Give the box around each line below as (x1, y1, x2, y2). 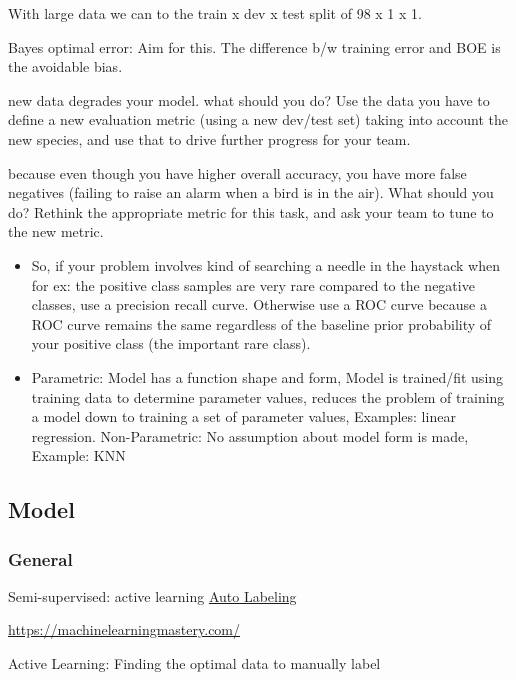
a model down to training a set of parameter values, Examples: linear (31, 406, 456, 427)
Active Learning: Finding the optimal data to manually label (8, 653, 381, 674)
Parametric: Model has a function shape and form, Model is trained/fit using (31, 366, 504, 387)
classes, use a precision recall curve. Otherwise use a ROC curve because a (31, 294, 487, 315)
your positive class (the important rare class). (31, 333, 311, 354)
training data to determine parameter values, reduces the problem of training (31, 386, 505, 407)
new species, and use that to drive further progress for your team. (8, 128, 411, 149)
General (8, 546, 73, 571)
